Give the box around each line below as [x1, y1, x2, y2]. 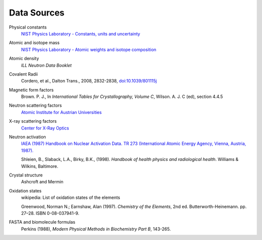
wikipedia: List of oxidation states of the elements [21, 194, 120, 201]
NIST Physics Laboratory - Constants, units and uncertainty [21, 31, 140, 36]
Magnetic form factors [9, 87, 54, 93]
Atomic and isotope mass [9, 40, 60, 46]
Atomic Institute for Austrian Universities [21, 109, 102, 115]
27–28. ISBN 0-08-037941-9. [21, 210, 80, 216]
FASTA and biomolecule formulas [9, 219, 75, 225]
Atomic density [9, 56, 39, 62]
